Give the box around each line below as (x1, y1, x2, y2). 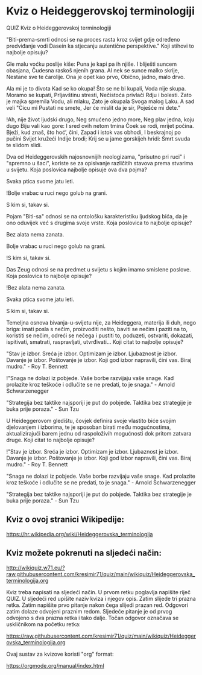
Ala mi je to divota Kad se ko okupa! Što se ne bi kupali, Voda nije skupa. (6, 84, 186, 92)
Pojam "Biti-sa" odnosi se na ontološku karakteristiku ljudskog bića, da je (6, 212, 188, 220)
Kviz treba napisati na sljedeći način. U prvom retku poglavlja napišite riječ (6, 588, 191, 595)
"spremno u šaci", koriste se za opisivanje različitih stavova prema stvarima (6, 159, 194, 166)
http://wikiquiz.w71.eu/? (6, 564, 65, 571)
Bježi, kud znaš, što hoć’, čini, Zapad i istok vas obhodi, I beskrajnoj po (6, 128, 181, 136)
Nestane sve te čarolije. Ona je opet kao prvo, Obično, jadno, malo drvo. (6, 73, 185, 80)
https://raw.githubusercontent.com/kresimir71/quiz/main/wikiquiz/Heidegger (6, 632, 196, 639)
